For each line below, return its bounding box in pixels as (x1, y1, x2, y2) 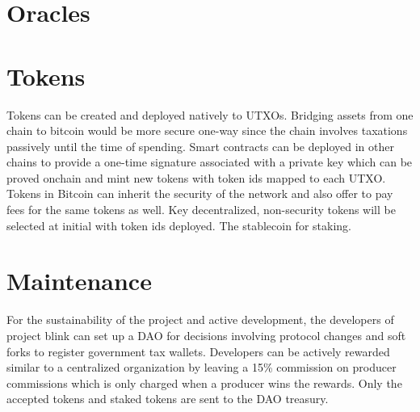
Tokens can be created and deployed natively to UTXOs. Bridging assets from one (6, 106, 414, 123)
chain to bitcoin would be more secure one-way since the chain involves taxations (6, 122, 408, 139)
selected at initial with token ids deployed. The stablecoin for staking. (6, 217, 351, 233)
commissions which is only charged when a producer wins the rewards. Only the (6, 374, 402, 391)
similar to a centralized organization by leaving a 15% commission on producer (6, 359, 397, 376)
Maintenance (6, 264, 152, 297)
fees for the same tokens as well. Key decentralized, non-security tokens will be (6, 201, 396, 218)
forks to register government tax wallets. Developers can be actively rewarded (6, 343, 390, 359)
